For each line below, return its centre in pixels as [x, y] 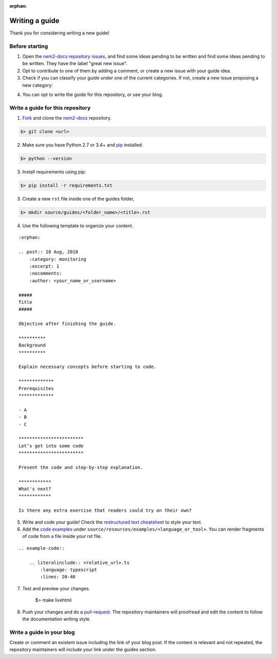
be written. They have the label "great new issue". [75, 64]
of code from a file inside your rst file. [62, 536]
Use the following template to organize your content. [78, 226]
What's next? [35, 489]
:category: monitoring [58, 259]
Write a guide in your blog [42, 632]
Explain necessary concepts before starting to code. [87, 367]
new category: [38, 85]
